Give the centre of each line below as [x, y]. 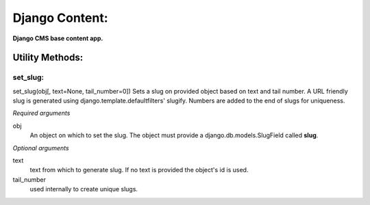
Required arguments [41, 113]
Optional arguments [41, 148]
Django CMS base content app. [58, 38]
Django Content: [61, 18]
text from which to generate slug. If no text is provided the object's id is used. [139, 170]
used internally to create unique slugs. [84, 189]
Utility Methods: [48, 58]
